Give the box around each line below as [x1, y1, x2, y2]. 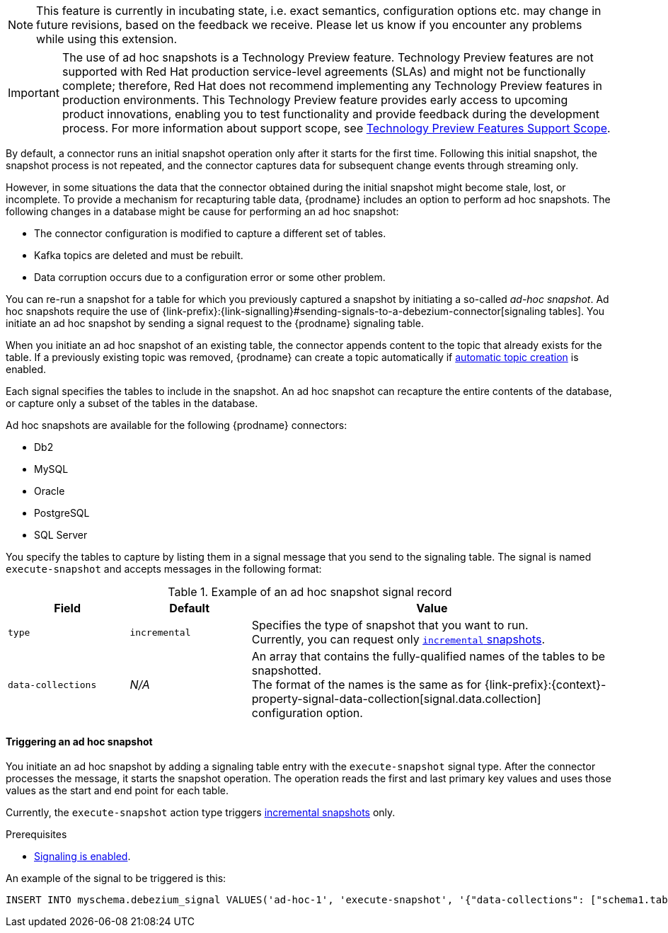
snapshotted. [251, 663, 322, 677]
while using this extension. [36, 32, 178, 46]
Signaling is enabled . [34, 850, 131, 863]
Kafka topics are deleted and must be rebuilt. [34, 249, 243, 261]
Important [8, 86, 59, 100]
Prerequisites [6, 828, 67, 841]
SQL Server [34, 529, 88, 541]
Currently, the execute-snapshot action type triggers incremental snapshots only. [6, 806, 396, 819]
